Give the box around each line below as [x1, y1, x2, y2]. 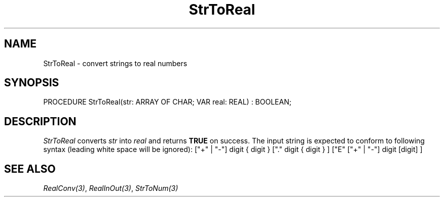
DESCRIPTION [4, 115, 77, 128]
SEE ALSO [4, 162, 56, 175]
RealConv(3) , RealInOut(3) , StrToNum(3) [43, 184, 178, 193]
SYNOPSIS [4, 76, 59, 89]
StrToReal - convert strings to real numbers [43, 59, 188, 68]
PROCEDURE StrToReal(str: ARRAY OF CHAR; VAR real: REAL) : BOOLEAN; [43, 97, 291, 107]
